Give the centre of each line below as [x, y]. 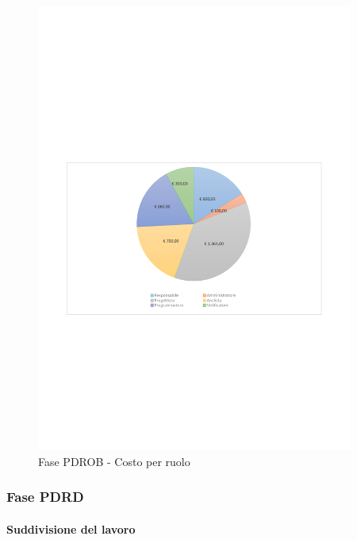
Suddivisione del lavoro [71, 528]
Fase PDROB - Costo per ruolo [114, 461]
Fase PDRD [45, 497]
